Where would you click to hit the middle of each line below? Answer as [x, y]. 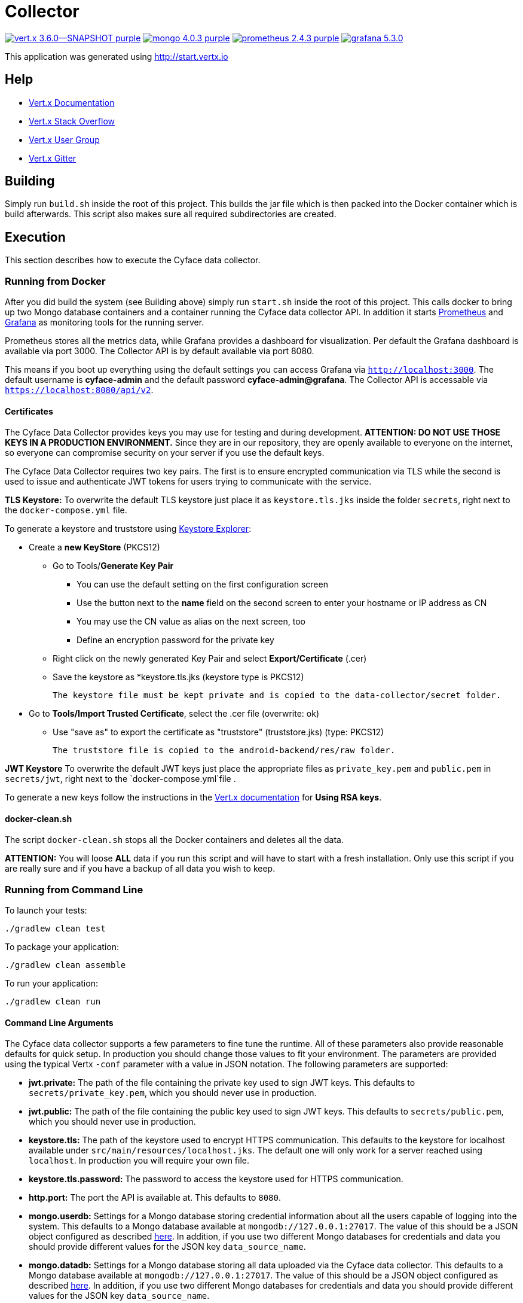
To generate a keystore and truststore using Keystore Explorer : [128, 529]
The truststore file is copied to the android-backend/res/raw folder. [224, 751]
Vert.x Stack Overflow [72, 121]
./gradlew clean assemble [65, 965]
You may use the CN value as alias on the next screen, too [191, 622]
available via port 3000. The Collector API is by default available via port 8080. [160, 351]
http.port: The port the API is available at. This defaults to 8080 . [155, 1198]
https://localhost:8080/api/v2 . [79, 390]
